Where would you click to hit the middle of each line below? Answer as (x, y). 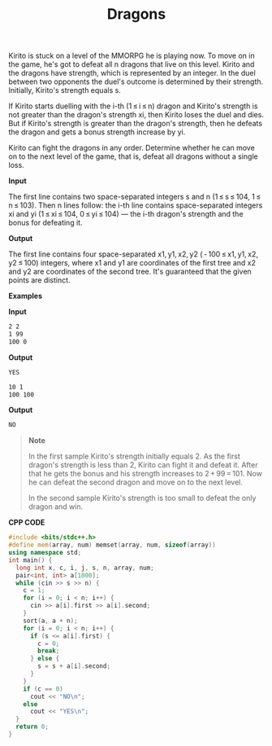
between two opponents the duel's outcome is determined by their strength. (136, 81)
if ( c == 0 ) (43, 689)
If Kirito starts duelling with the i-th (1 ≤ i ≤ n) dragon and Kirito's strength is (133, 106)
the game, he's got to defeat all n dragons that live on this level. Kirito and (132, 64)
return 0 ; (32, 727)
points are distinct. (39, 280)
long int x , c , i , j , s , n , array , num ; (85, 568)
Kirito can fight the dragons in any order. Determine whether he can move (132, 148)
